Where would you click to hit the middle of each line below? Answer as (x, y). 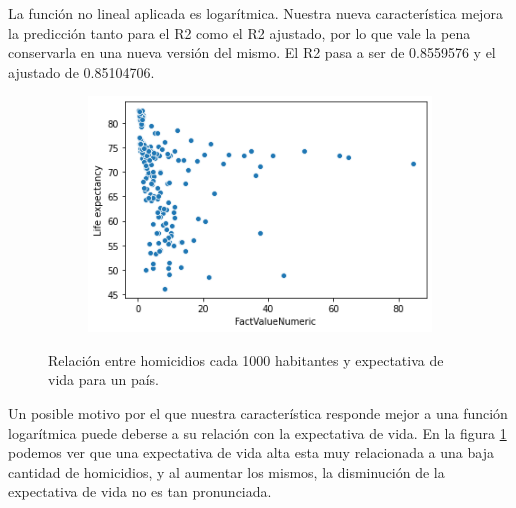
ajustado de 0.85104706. (81, 71)
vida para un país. (103, 379)
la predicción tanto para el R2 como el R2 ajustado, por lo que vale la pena (239, 32)
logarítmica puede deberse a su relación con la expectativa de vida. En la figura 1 (257, 432)
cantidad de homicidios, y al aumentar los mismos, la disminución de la (226, 471)
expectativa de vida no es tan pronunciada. (140, 491)
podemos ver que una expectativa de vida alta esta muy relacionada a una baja (251, 452)
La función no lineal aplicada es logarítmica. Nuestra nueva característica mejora (255, 13)
